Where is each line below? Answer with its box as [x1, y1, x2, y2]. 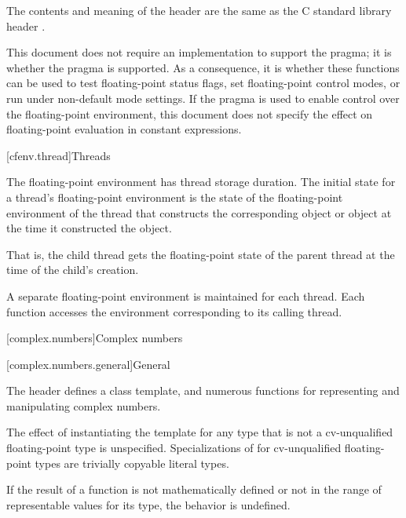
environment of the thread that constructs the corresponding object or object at [6, 204, 392, 221]
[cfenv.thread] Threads [6, 147, 111, 163]
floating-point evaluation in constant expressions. [6, 121, 242, 137]
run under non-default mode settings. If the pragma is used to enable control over [6, 89, 400, 106]
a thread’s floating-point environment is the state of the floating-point [6, 188, 343, 205]
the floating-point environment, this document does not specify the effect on [6, 105, 373, 122]
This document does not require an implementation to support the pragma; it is [6, 44, 392, 60]
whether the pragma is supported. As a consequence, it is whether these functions [6, 59, 400, 75]
